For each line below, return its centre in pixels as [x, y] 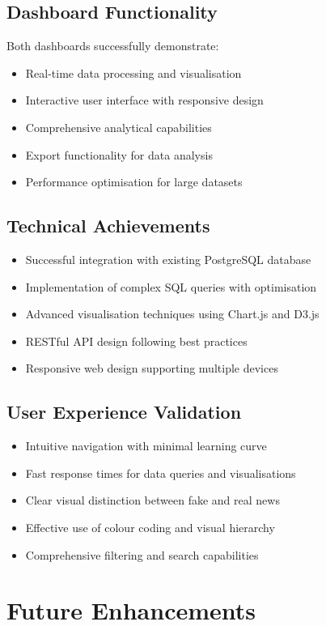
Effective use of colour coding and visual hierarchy [150, 527]
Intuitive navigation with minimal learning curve [146, 446]
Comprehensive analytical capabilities [119, 127]
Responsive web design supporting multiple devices [152, 368]
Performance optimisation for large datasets [134, 182]
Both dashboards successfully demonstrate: [113, 46]
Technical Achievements [108, 226]
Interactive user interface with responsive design [144, 100]
